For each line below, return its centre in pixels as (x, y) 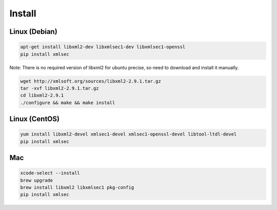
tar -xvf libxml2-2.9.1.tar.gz (60, 88)
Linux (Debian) (33, 32)
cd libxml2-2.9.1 (42, 96)
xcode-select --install (50, 173)
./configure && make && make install (68, 102)
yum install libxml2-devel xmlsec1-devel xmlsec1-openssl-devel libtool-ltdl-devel (128, 134)
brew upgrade (37, 180)
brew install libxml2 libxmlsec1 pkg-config (77, 188)
